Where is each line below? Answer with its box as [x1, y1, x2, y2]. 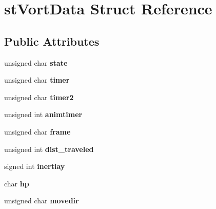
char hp [4, 178, 29, 188]
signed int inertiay [4, 161, 65, 172]
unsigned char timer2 [4, 91, 74, 102]
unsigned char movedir [4, 195, 79, 206]
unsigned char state [4, 57, 68, 68]
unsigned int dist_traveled [4, 143, 94, 154]
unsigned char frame [4, 126, 71, 137]
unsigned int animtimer [4, 109, 83, 120]
